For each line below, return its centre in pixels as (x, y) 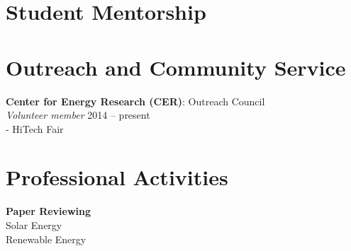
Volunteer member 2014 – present (78, 115)
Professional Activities (117, 177)
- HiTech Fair (35, 128)
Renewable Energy (46, 239)
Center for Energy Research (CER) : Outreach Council (135, 101)
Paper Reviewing (49, 211)
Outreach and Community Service (176, 67)
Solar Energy (34, 225)
